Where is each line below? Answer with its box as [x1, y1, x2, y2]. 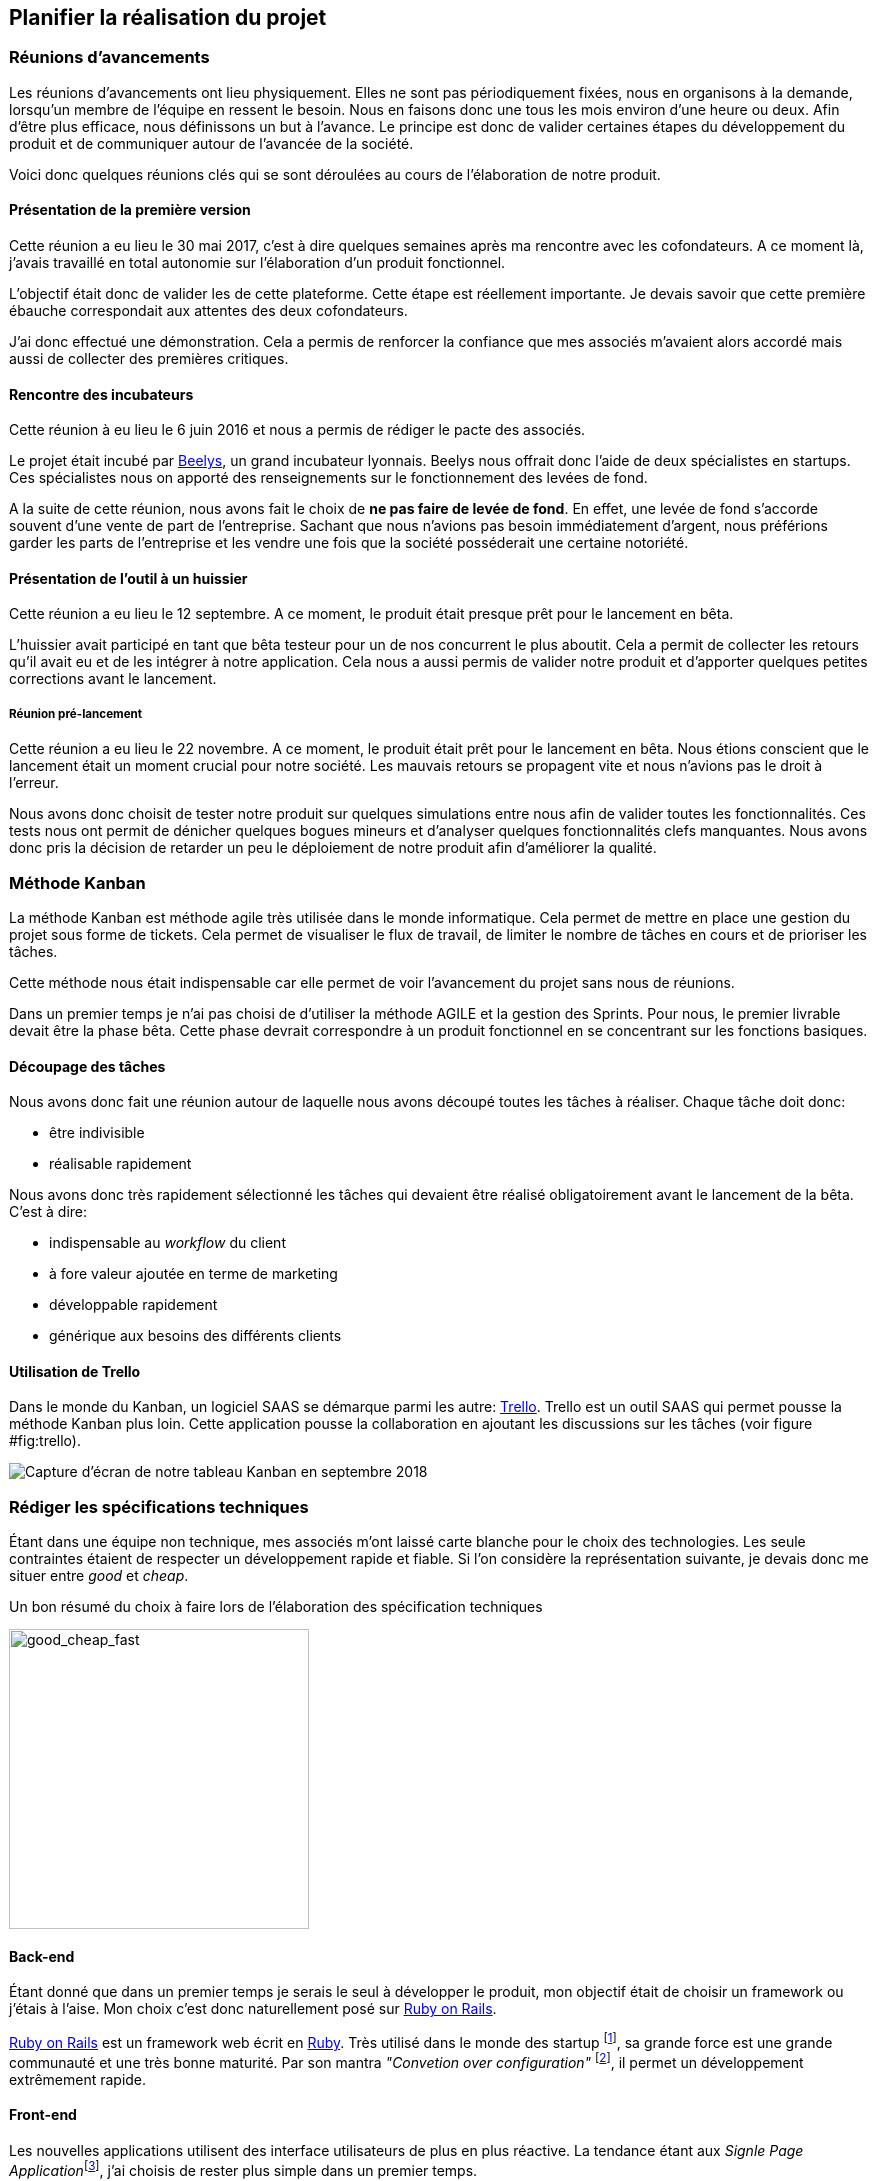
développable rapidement [49, 1296, 218, 1314]
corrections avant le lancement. [9, 670, 217, 688]
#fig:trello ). [9, 1432, 81, 1450]
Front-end [9, 2106, 77, 2124]
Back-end [9, 1947, 75, 1965]
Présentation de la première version [9, 201, 251, 219]
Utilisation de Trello [9, 1362, 141, 1380]
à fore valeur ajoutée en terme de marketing [49, 1265, 338, 1283]
